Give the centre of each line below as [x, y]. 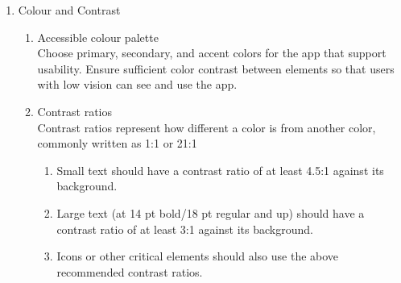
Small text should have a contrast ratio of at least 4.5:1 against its [220, 170]
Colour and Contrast [69, 10]
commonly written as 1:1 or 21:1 [117, 143]
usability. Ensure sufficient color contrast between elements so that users [216, 68]
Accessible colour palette [98, 37]
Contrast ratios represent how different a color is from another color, [207, 127]
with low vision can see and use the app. [137, 84]
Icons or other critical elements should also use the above [198, 256]
